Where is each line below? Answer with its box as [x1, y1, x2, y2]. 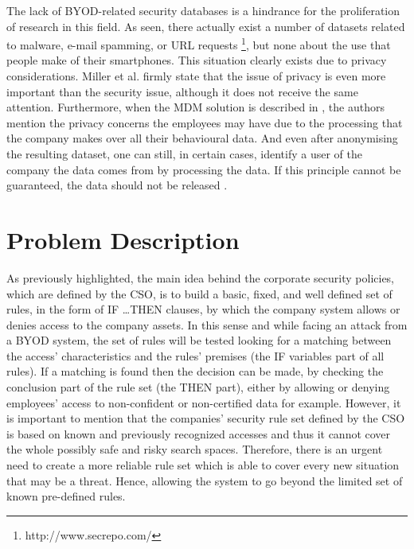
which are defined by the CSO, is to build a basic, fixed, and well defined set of [6, 285, 393, 302]
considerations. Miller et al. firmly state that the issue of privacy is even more [6, 68, 386, 84]
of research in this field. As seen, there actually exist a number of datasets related [6, 18, 405, 34]
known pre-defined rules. [6, 488, 126, 504]
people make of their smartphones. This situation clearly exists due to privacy [6, 52, 387, 68]
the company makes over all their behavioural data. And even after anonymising [6, 130, 398, 146]
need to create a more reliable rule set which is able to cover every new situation [6, 457, 400, 473]
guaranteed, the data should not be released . [6, 177, 228, 193]
